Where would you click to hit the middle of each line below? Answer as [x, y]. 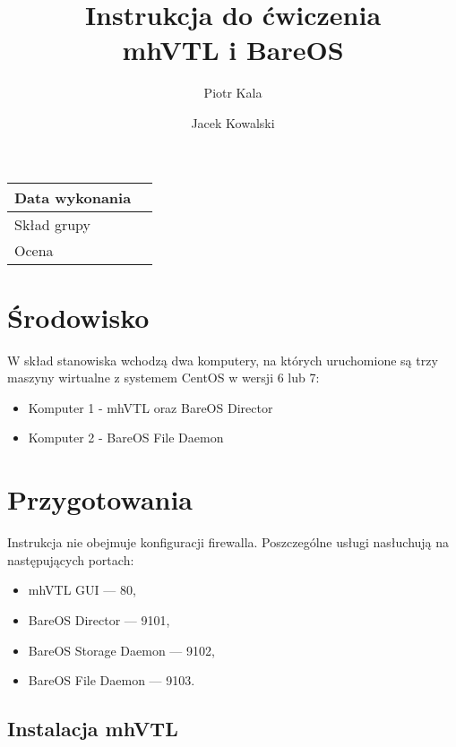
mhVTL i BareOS [233, 50]
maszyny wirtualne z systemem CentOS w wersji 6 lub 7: [163, 378]
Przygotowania [100, 499]
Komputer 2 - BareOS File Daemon [126, 438]
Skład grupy [53, 224]
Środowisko [78, 317]
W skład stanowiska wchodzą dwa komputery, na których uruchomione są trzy [223, 360]
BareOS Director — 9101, [99, 619]
